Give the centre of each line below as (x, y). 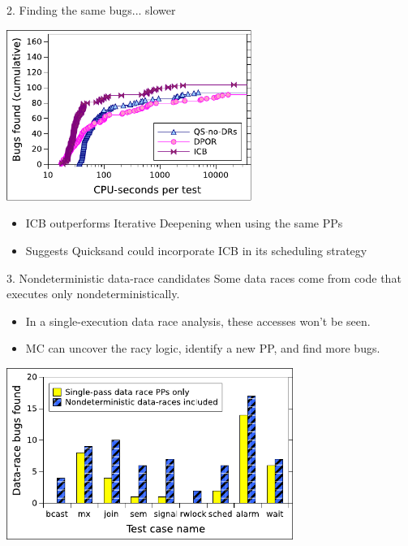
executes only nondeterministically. (93, 294)
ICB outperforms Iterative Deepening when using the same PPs (184, 223)
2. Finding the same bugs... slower (91, 10)
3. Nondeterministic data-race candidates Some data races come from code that (204, 277)
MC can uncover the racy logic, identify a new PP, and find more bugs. (203, 348)
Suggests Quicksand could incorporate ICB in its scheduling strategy (196, 250)
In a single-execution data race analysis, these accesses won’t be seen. (198, 321)
